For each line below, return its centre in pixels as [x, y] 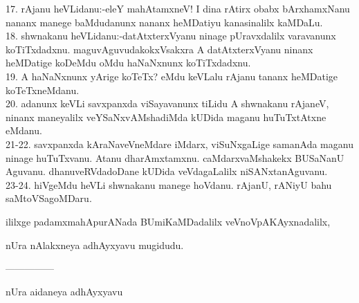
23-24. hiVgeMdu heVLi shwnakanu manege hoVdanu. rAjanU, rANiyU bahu [169, 184]
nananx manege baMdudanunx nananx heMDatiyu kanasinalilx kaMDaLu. [164, 22]
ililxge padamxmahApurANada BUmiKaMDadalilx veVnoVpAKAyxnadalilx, [168, 221]
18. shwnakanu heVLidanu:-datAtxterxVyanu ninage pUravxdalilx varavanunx [171, 36]
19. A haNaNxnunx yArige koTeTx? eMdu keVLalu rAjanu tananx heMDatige [172, 76]
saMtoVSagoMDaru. [49, 198]
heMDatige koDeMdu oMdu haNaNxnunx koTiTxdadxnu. [128, 63]
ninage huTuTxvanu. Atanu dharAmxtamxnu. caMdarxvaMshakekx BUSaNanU [175, 157]
